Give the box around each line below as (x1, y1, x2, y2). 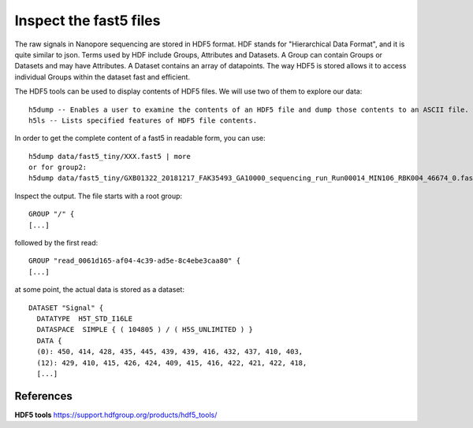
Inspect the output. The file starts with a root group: (14, 191, 183, 201)
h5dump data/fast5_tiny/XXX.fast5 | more (28, 152, 191, 160)
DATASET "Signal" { (28, 303, 104, 312)
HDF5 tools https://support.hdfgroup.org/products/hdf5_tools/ (14, 410, 218, 419)
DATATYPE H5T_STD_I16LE (36, 314, 133, 323)
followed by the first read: (14, 238, 99, 248)
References (14, 389, 73, 403)
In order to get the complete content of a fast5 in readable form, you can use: (14, 134, 266, 143)
